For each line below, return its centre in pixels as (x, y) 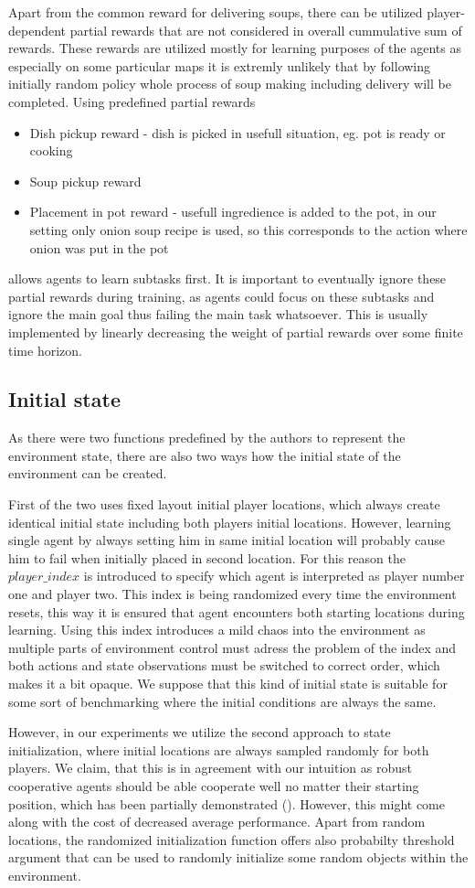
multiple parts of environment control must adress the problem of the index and (232, 647)
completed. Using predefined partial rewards (132, 101)
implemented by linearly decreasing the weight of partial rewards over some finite (236, 332)
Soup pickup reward (85, 181)
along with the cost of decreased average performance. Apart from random (217, 822)
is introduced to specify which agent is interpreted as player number (274, 576)
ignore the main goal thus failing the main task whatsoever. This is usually (218, 314)
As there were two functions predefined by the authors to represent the (207, 438)
